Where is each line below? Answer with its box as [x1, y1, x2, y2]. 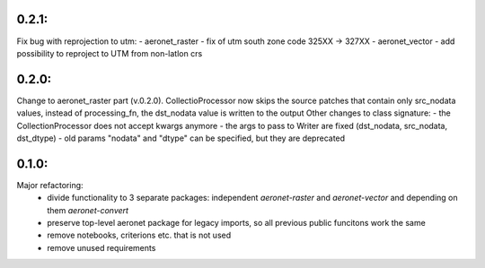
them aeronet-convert [47, 204, 129, 215]
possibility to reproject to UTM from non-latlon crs [16, 48, 203, 58]
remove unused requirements [47, 242, 156, 253]
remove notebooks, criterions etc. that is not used [47, 229, 232, 241]
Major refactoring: [16, 179, 84, 190]
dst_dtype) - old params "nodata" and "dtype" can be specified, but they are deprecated [16, 133, 346, 143]
